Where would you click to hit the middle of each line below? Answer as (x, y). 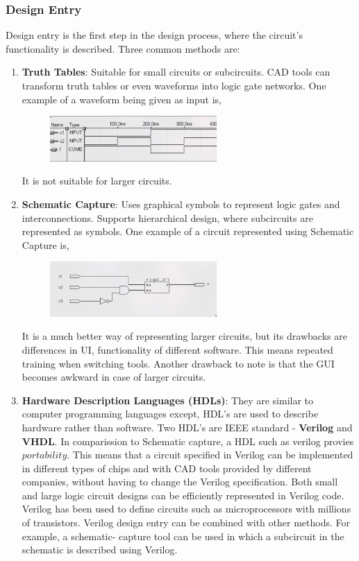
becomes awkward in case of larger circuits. (114, 377)
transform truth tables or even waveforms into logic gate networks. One (174, 85)
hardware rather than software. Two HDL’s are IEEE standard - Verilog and (187, 427)
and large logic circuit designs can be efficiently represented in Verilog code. (183, 495)
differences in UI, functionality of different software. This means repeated (177, 349)
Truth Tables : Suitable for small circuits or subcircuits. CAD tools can (176, 72)
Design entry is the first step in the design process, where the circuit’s (154, 35)
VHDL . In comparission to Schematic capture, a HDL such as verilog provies (188, 441)
